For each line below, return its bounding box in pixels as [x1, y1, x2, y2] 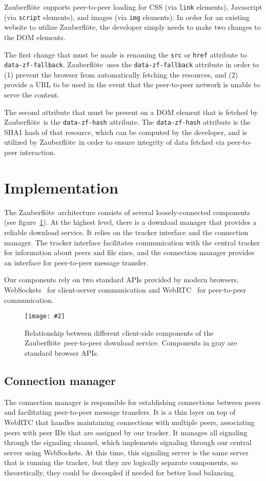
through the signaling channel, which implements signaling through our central [4, 437, 252, 448]
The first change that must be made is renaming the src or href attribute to [4, 49, 247, 60]
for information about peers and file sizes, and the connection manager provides [4, 247, 255, 258]
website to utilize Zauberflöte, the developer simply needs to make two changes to [4, 22, 261, 32]
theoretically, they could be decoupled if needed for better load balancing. [4, 467, 236, 477]
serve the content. [4, 89, 60, 100]
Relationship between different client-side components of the [25, 327, 214, 338]
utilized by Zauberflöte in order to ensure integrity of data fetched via [4, 137, 225, 147]
